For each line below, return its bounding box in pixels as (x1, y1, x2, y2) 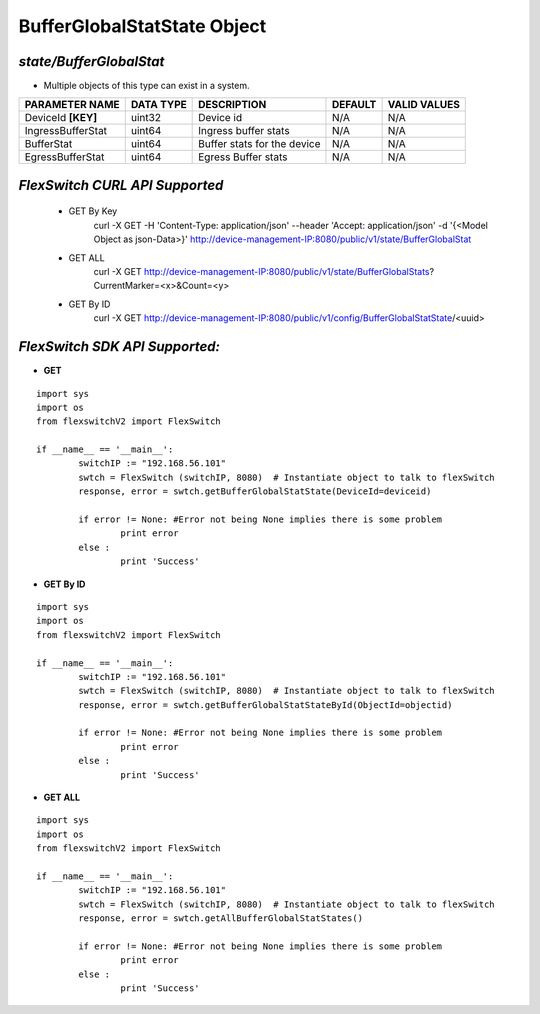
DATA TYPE (130, 98, 187, 112)
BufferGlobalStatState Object (18, 15, 267, 37)
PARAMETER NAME (24, 98, 120, 112)
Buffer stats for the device (198, 137, 321, 151)
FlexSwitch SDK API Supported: (18, 338, 220, 355)
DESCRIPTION (198, 98, 267, 112)
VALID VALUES (387, 98, 460, 112)
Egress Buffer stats (198, 150, 288, 164)
